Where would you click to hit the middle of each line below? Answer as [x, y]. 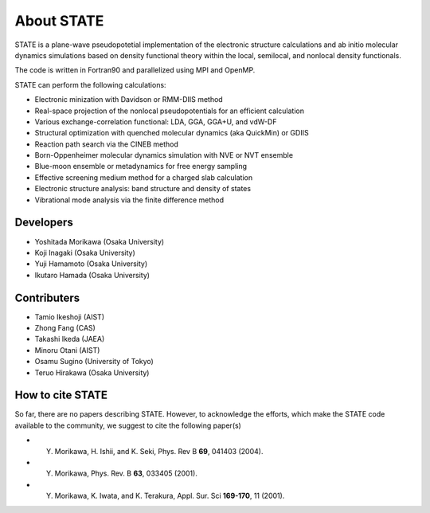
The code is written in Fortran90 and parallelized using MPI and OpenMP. [135, 70]
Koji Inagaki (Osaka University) [85, 253]
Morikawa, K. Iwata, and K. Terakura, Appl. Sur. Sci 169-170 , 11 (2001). [170, 496]
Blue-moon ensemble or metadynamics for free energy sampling [141, 166]
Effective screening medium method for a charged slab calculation [144, 177]
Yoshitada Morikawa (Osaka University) [100, 241]
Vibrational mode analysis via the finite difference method [129, 200]
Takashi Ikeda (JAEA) [70, 339]
